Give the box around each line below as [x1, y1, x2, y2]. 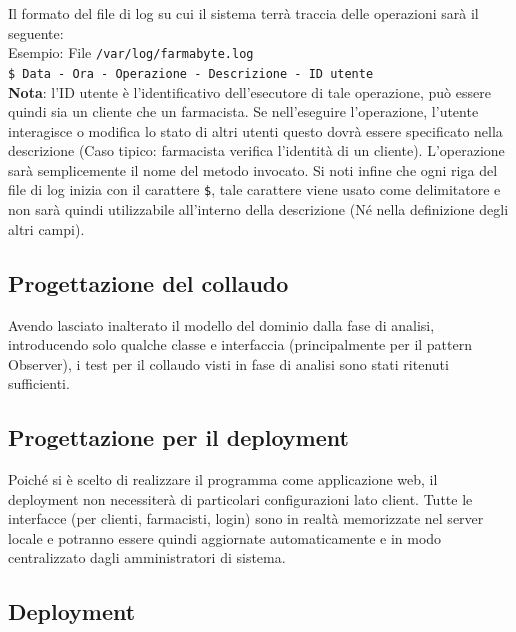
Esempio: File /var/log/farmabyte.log [8, 42, 254, 63]
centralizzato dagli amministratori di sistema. [8, 547, 286, 568]
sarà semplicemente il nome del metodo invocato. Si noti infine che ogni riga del [8, 159, 498, 180]
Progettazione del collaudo [8, 267, 289, 298]
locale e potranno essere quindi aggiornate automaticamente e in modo [8, 527, 442, 548]
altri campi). [8, 218, 85, 239]
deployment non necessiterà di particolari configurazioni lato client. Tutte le [8, 488, 473, 509]
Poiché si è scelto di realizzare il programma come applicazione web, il [8, 469, 438, 490]
